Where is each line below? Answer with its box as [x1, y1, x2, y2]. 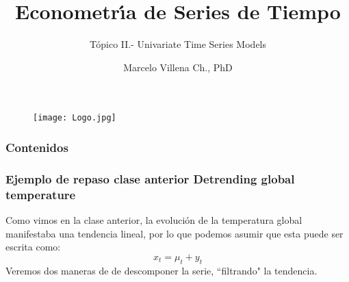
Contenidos [5, 138, 68, 155]
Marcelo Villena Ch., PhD [123, 60, 233, 74]
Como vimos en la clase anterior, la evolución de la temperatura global [5, 212, 302, 227]
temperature [5, 185, 76, 203]
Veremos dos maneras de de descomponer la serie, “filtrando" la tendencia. [5, 263, 318, 277]
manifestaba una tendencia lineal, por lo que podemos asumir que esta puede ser [5, 226, 344, 240]
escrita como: [5, 240, 61, 254]
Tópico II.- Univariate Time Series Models [89, 37, 267, 51]
